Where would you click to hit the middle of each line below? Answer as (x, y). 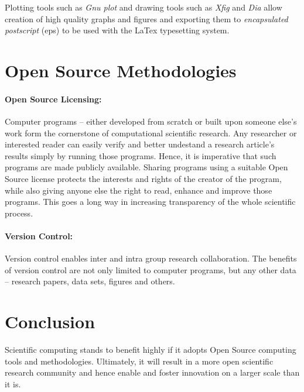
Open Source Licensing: (53, 99)
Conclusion (50, 321)
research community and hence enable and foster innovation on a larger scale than (152, 372)
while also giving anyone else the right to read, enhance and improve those (139, 190)
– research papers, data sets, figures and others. (90, 281)
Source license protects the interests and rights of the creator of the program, (143, 178)
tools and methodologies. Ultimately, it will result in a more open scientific (139, 361)
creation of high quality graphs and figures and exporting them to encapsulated (146, 18)
